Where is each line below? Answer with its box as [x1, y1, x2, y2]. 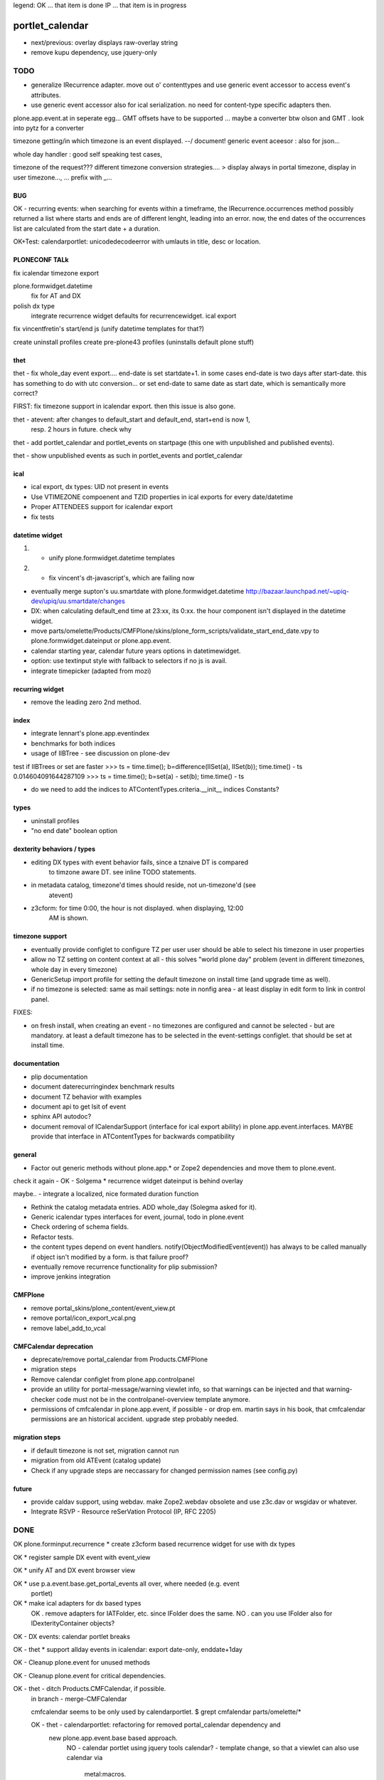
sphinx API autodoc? [31, 1112, 92, 1121]
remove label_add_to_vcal [31, 1324, 106, 1332]
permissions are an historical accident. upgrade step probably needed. [31, 1415, 239, 1423]
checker [31, 1395, 55, 1403]
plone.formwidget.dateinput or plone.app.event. [31, 637, 171, 645]
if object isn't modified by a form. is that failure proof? [31, 1252, 188, 1261]
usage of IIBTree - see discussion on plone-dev [31, 749, 170, 758]
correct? [13, 389, 38, 398]
